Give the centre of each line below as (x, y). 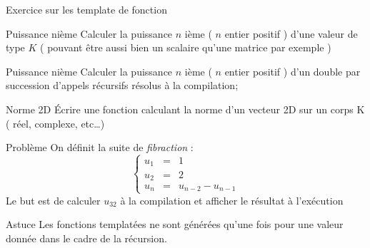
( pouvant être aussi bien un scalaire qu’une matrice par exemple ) (186, 47)
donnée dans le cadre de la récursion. (86, 238)
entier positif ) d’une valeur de (291, 33)
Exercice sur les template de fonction (86, 9)
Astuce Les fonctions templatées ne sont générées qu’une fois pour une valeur (175, 224)
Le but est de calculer (53, 200)
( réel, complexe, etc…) (55, 123)
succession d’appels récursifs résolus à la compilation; (122, 85)
